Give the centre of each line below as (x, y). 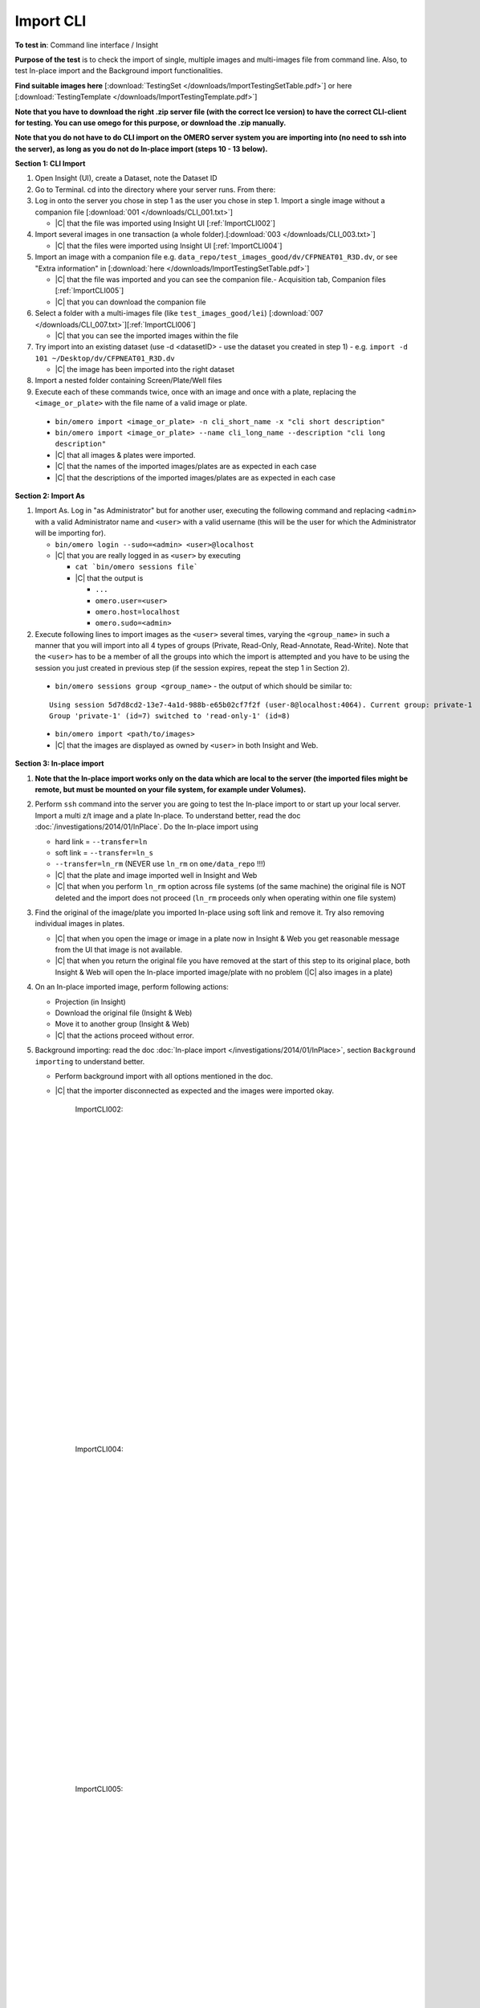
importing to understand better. (90, 1061)
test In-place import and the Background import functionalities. (119, 71)
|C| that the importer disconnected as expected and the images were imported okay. (195, 1091)
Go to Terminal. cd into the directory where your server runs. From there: (155, 190)
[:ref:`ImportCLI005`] (89, 291)
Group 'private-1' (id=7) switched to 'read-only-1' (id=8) (170, 716)
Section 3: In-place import (59, 764)
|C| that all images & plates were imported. (125, 455)
